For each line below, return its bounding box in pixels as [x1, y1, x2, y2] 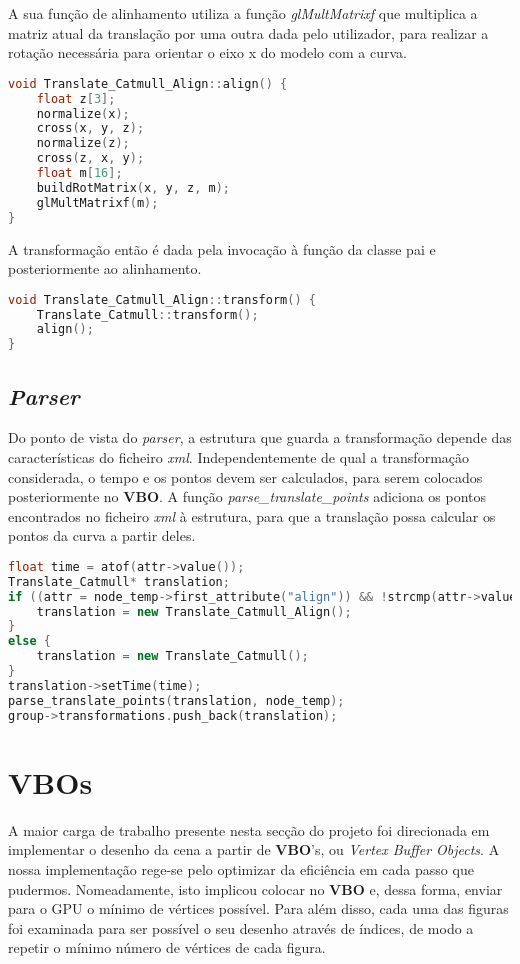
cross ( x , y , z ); [36, 121, 145, 136]
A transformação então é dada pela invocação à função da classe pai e [8, 238, 436, 259]
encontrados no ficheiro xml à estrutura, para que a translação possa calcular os [8, 505, 496, 526]
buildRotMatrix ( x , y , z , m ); [36, 180, 231, 195]
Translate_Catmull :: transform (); [36, 307, 259, 322]
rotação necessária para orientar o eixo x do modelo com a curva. [8, 42, 407, 63]
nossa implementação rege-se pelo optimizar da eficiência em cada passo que [8, 858, 474, 879]
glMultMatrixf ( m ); [36, 195, 159, 210]
